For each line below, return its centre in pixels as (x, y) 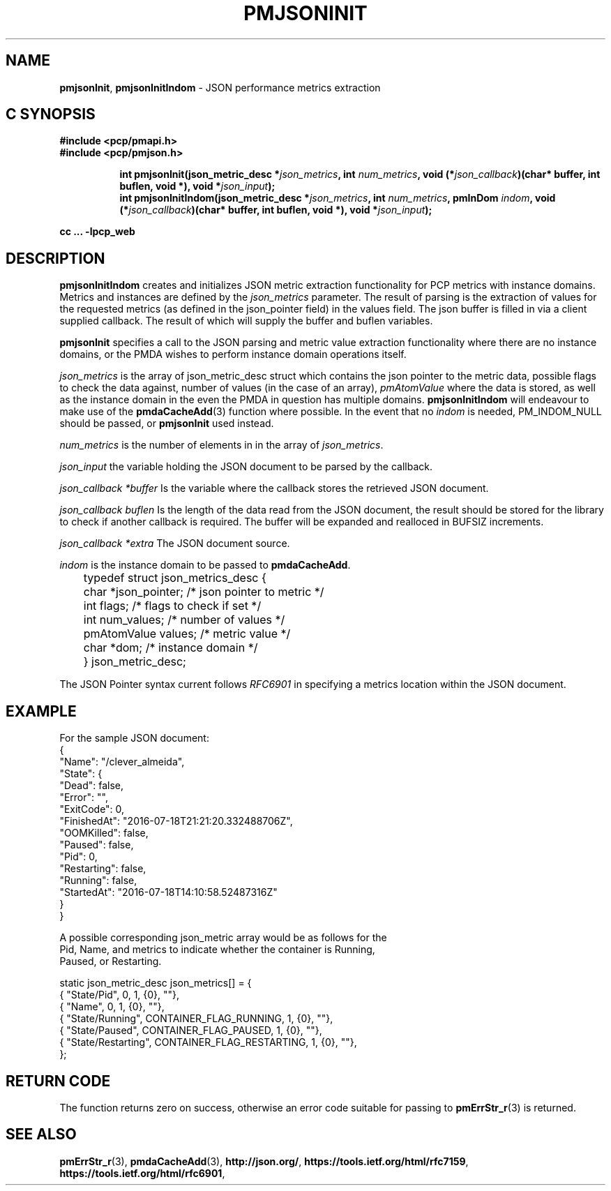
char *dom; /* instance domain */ (171, 648)
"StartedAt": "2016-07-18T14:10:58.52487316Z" (168, 892)
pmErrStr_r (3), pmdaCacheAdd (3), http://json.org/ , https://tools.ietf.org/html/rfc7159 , (264, 1161)
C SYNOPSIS (51, 114)
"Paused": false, (97, 845)
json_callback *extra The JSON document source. (175, 544)
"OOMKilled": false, (104, 833)
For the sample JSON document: (134, 738)
